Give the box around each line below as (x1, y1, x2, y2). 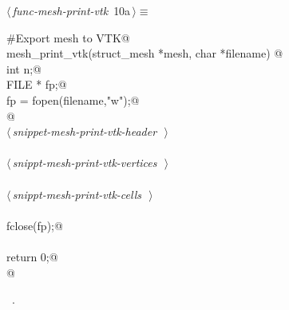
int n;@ (6, 60, 42, 77)
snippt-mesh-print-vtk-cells (12, 185, 141, 202)
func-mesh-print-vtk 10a (12, 2, 131, 18)
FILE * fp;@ (6, 76, 67, 93)
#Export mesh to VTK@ (6, 29, 130, 46)
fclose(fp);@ (6, 217, 63, 233)
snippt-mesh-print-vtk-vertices (12, 154, 157, 171)
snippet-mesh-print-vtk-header (12, 123, 157, 140)
